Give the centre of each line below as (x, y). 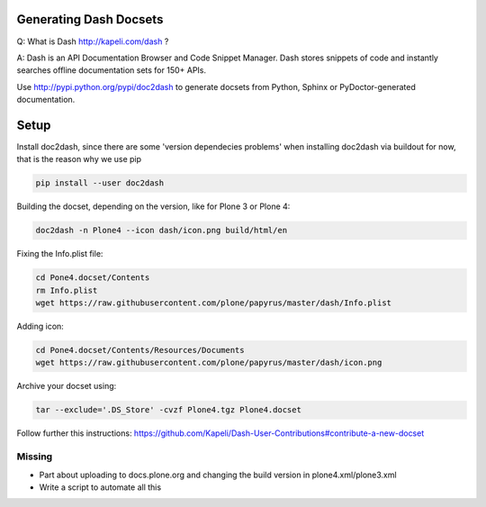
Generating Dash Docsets (90, 19)
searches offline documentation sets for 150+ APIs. (112, 70)
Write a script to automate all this (100, 487)
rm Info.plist (67, 290)
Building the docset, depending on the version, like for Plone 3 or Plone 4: (153, 206)
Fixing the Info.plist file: (60, 254)
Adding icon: (40, 326)
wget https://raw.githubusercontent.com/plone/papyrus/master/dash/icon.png (209, 363)
